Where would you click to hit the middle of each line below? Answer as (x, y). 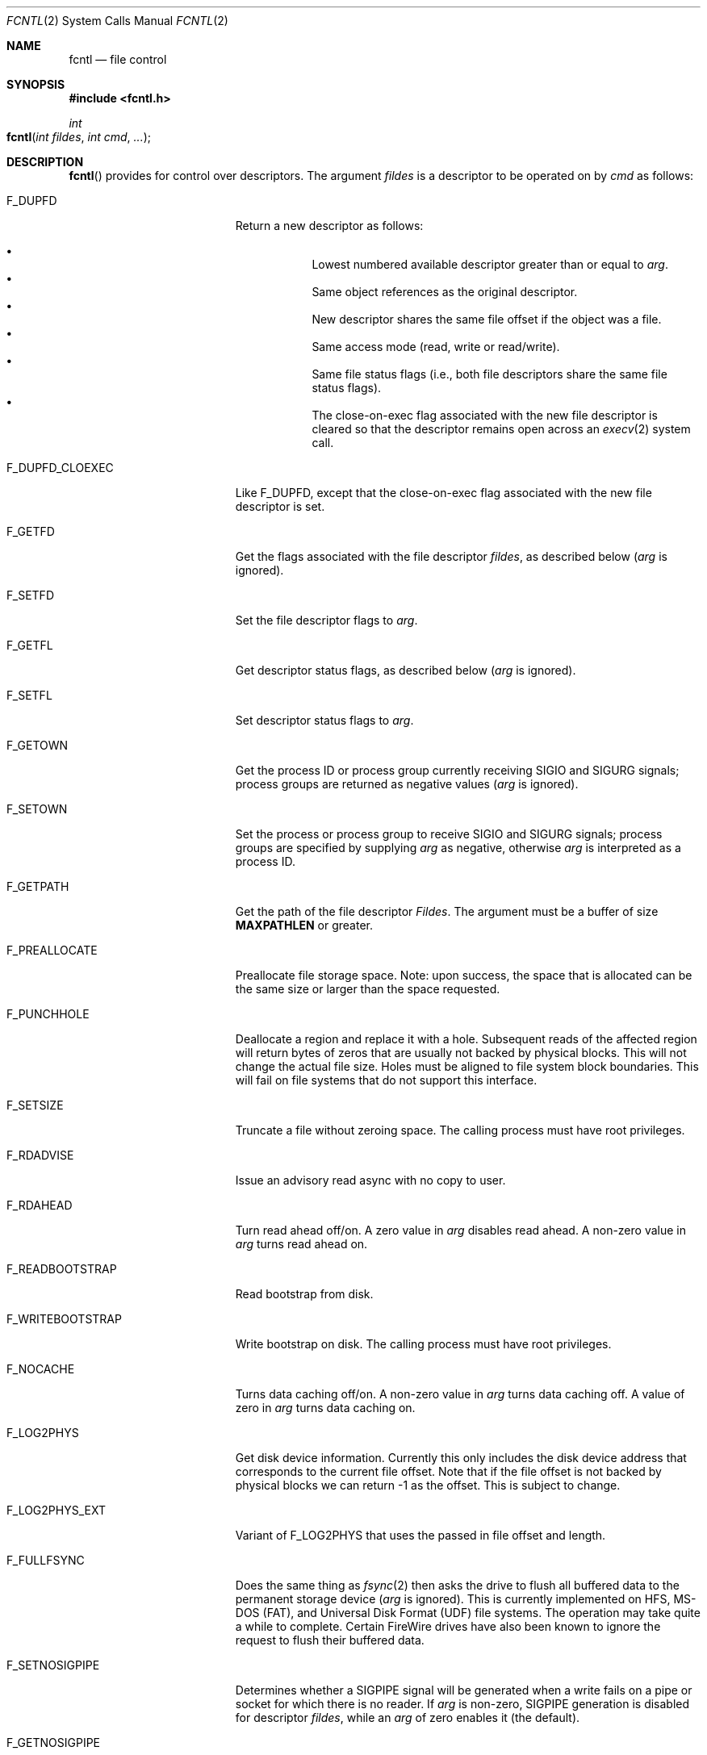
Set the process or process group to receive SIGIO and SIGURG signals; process (449, 834)
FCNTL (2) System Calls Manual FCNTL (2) (117, 21)
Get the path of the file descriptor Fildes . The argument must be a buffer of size (447, 911)
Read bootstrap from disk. (304, 1294)
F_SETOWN (37, 809)
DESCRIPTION (45, 162)
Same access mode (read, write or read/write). (436, 347)
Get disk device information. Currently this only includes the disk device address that (461, 1458)
